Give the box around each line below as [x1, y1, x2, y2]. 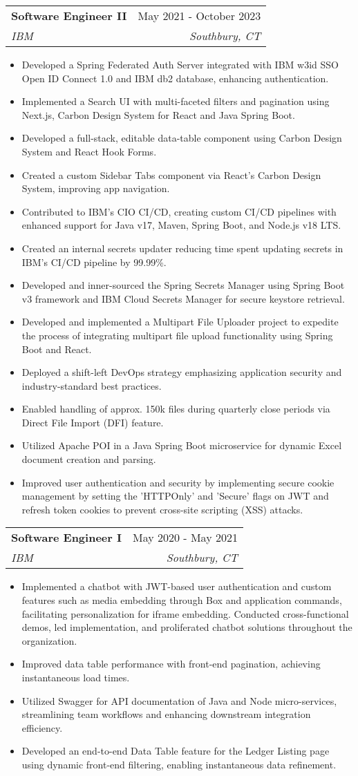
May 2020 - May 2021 [132, 529, 238, 546]
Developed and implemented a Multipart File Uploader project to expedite [21, 314, 339, 329]
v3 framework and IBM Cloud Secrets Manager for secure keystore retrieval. [21, 291, 345, 305]
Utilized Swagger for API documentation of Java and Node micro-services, [21, 693, 337, 708]
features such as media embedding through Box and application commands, [21, 593, 342, 607]
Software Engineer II [11, 8, 127, 23]
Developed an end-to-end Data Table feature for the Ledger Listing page [21, 744, 330, 758]
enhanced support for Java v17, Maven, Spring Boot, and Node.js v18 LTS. [21, 218, 341, 232]
